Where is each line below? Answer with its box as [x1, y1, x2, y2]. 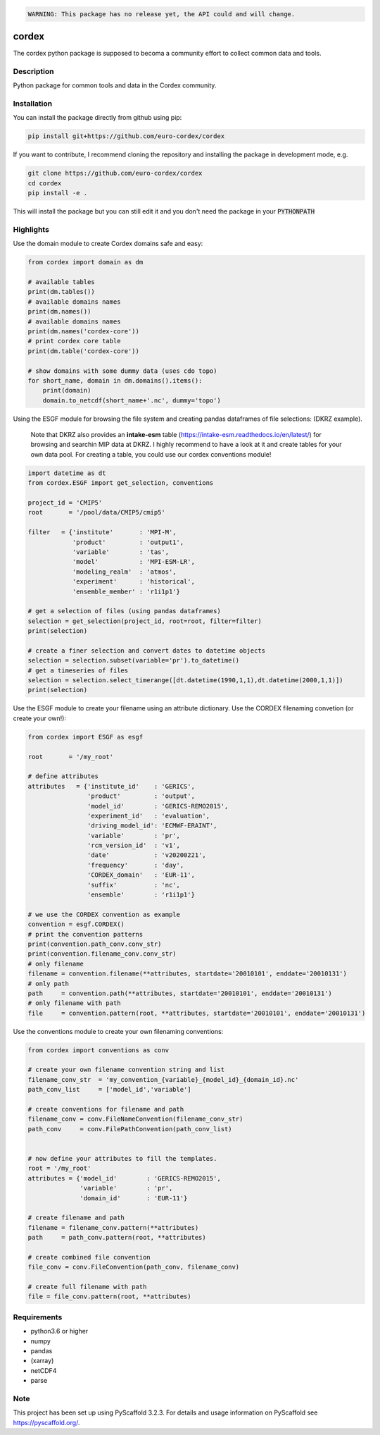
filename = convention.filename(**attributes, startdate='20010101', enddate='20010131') [27, 970, 348, 978]
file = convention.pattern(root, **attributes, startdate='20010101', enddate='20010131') [27, 1009, 366, 1017]
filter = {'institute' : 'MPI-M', [27, 529, 177, 536]
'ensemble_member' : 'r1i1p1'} [72, 587, 181, 596]
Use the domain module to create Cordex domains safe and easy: [13, 240, 203, 248]
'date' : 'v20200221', [87, 851, 207, 859]
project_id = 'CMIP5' [27, 499, 103, 507]
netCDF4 [30, 1366, 57, 1374]
